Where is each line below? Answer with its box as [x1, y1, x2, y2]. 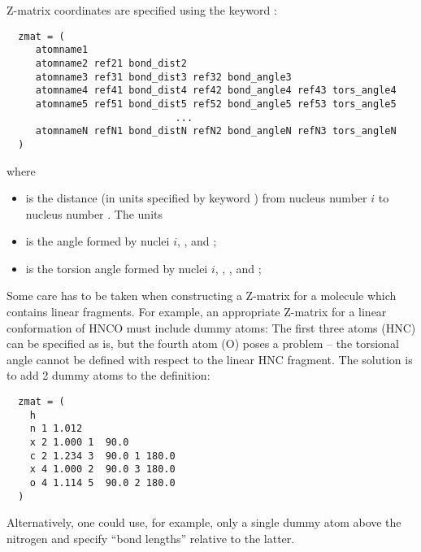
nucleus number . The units [25, 205, 163, 222]
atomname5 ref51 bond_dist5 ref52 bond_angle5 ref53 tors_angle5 [35, 98, 397, 110]
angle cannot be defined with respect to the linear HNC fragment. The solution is [7, 350, 413, 367]
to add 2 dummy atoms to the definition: [7, 367, 210, 384]
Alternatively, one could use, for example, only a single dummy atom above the [7, 514, 401, 531]
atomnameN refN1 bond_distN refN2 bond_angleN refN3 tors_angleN [35, 125, 397, 137]
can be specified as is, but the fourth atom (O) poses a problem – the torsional [7, 335, 399, 352]
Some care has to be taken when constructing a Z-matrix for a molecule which [7, 287, 397, 304]
